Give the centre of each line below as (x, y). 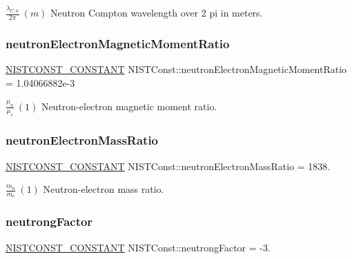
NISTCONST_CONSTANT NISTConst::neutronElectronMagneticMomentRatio (176, 69)
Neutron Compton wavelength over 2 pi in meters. (157, 13)
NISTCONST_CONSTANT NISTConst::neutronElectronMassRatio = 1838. (168, 166)
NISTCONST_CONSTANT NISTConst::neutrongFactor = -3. (138, 247)
